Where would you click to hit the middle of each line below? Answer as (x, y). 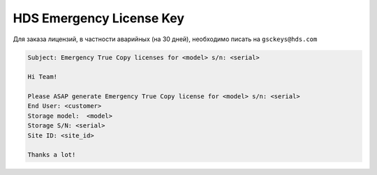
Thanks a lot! (52, 155)
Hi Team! (43, 77)
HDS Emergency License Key (99, 18)
